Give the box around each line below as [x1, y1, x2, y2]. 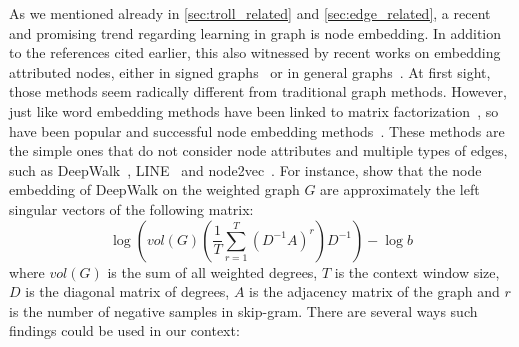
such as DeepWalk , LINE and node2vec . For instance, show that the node [9, 159, 482, 180]
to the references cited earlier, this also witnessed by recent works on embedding [9, 42, 501, 63]
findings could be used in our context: [9, 320, 240, 341]
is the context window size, [334, 261, 500, 282]
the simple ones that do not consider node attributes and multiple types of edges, [9, 140, 508, 161]
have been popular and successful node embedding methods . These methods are [9, 120, 505, 141]
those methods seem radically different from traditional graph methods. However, [9, 81, 507, 102]
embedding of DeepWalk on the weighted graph [9, 179, 300, 200]
